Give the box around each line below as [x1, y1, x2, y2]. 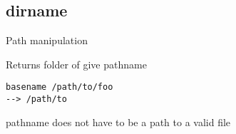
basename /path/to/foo [6, 82, 113, 93]
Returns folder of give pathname [6, 56, 147, 71]
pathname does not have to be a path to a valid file [6, 114, 231, 129]
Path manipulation [6, 33, 88, 48]
